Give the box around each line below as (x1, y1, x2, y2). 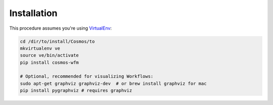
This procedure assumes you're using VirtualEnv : (9, 25, 112, 31)
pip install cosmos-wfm (20, 59, 79, 65)
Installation (9, 8, 58, 19)
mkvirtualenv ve (20, 45, 61, 51)
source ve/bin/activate (20, 53, 79, 58)
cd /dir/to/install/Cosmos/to (20, 38, 95, 44)
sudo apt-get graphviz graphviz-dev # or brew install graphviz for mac (20, 80, 207, 86)
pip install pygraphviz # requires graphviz (20, 88, 132, 93)
